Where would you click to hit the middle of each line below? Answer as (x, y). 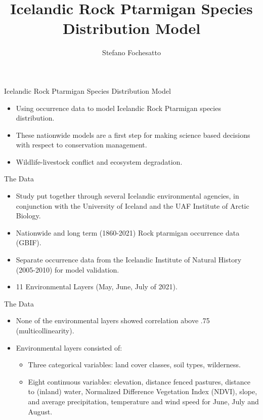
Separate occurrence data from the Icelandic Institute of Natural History (129, 260)
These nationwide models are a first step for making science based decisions (133, 135)
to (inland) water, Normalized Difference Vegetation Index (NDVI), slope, (143, 391)
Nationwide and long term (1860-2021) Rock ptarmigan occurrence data (128, 232)
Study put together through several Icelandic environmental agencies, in (127, 196)
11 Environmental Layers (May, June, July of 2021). (97, 287)
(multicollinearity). (45, 330)
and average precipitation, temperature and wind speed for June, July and (143, 401)
